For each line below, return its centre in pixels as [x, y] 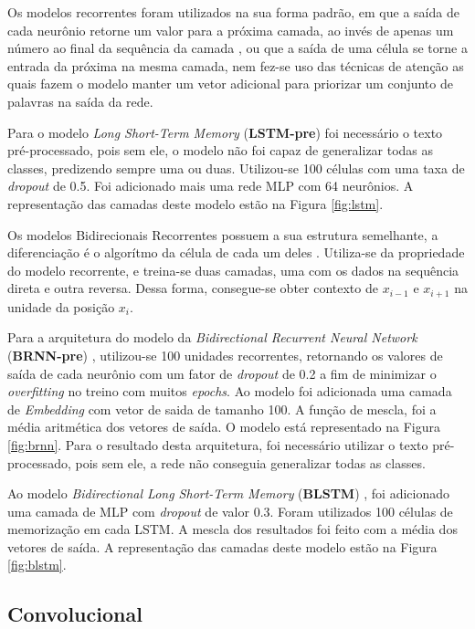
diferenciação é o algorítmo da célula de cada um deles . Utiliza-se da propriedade [236, 252]
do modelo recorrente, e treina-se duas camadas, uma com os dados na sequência [233, 270]
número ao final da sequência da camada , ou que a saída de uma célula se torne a [237, 48]
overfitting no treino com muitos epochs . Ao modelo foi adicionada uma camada [230, 391]
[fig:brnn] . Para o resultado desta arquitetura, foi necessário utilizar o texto [218, 444]
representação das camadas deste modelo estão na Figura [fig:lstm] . [195, 203]
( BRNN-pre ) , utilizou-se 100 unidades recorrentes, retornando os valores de [225, 355]
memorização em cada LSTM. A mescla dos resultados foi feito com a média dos [232, 529]
